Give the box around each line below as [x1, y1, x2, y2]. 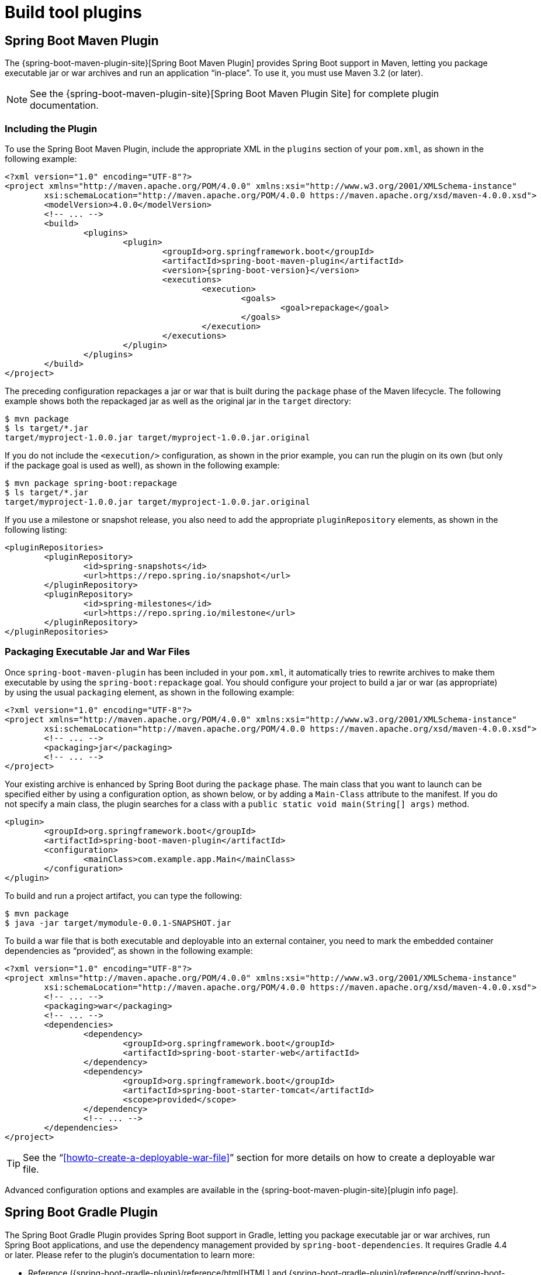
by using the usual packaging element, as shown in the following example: [5, 687, 294, 697]
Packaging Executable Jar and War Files [5, 646, 190, 658]
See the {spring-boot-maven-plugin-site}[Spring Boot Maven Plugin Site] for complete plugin [30, 88, 439, 100]
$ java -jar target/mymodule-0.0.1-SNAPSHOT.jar [5, 918, 231, 928]
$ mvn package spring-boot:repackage [5, 478, 178, 488]
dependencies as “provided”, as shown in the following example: [5, 945, 253, 956]
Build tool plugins [5, 2, 143, 22]
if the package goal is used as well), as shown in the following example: [5, 460, 280, 470]
